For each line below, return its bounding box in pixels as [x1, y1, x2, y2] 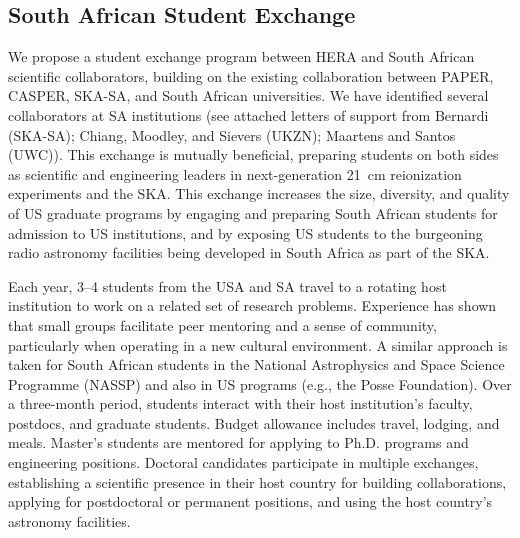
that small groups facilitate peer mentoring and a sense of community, [8, 314, 437, 335]
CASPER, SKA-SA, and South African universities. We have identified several [8, 85, 489, 106]
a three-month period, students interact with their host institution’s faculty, [8, 393, 473, 414]
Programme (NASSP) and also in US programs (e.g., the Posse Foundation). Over [8, 373, 512, 394]
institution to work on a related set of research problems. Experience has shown [8, 295, 497, 316]
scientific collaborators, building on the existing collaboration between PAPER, [8, 65, 494, 86]
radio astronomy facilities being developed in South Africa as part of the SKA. [8, 242, 490, 263]
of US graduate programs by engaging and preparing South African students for [8, 202, 498, 223]
